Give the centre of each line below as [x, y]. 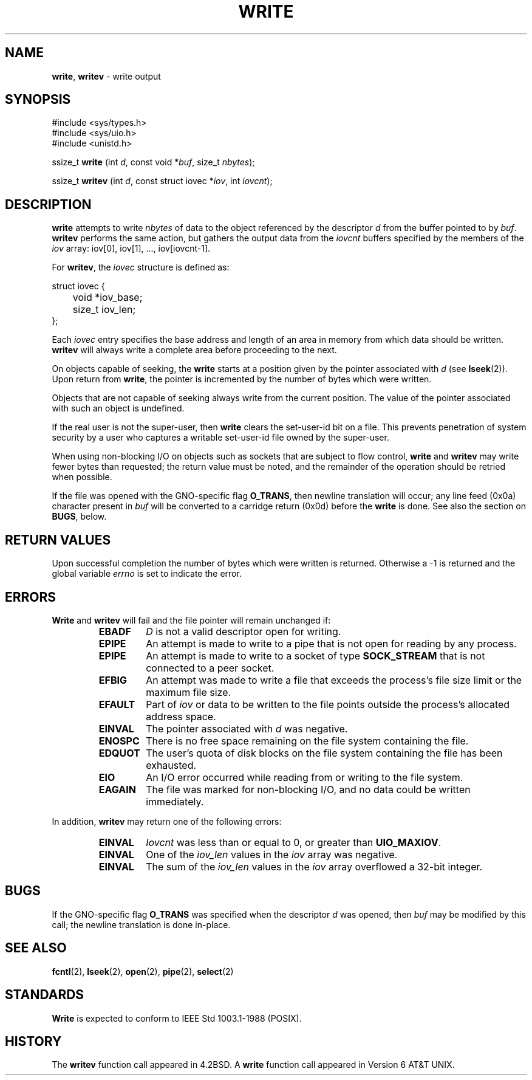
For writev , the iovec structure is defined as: [141, 267]
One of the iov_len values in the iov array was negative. [272, 854]
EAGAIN [117, 789]
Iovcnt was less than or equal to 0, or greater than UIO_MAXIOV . [294, 842]
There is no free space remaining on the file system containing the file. [307, 741]
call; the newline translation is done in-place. [141, 924]
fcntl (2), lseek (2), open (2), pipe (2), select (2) [143, 971]
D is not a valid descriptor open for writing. [244, 631]
